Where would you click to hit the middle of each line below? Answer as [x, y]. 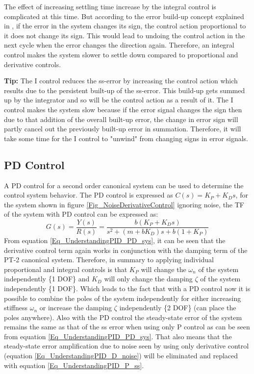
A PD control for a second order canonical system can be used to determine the [124, 185]
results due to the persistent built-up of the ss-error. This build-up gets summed [125, 90]
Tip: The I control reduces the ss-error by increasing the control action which [121, 81]
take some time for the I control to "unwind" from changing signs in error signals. [126, 138]
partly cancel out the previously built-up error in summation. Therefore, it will [123, 129]
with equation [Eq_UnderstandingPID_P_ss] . [74, 365]
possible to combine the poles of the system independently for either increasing [123, 298]
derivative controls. [33, 64]
